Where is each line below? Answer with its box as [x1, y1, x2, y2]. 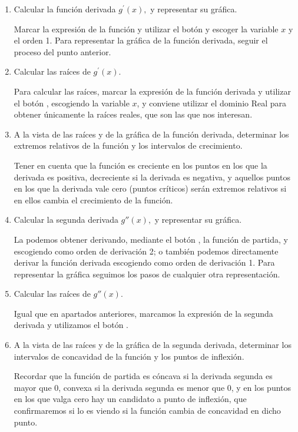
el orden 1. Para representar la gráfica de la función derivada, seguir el [14, 34, 268, 46]
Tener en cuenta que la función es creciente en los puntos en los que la [14, 159, 267, 171]
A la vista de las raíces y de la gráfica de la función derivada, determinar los [14, 128, 289, 140]
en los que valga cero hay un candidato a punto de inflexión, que [14, 393, 247, 405]
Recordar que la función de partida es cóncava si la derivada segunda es [14, 370, 273, 382]
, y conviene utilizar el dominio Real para [137, 96, 287, 109]
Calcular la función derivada [14, 3, 116, 15]
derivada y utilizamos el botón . [14, 319, 128, 331]
